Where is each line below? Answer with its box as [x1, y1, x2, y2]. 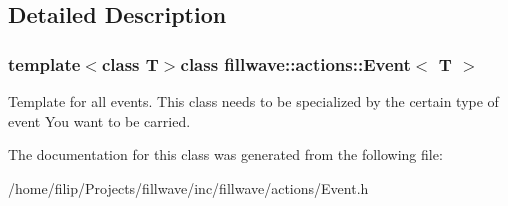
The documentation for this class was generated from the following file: [8, 144, 443, 165]
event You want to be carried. [8, 110, 191, 131]
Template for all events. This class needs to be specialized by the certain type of [8, 91, 499, 111]
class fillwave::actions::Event [180, 51, 411, 76]
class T [101, 51, 159, 76]
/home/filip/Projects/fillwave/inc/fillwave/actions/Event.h [8, 177, 369, 198]
